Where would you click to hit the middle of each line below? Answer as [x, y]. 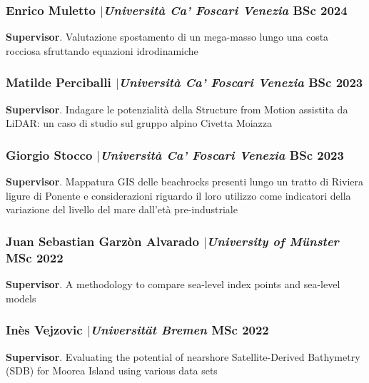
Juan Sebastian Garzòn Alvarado [102, 241]
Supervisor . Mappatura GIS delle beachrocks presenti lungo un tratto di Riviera [185, 182]
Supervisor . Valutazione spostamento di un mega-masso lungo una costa [167, 37]
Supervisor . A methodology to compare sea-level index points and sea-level [173, 284]
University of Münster [273, 241]
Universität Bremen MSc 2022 [180, 330]
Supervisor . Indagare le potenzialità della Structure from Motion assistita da [177, 109]
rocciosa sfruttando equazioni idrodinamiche [102, 50]
